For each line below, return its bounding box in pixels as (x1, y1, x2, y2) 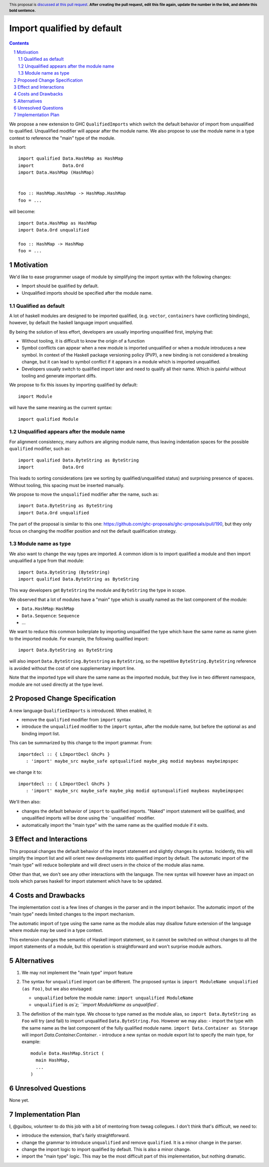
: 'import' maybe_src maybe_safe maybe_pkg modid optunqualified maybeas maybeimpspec (25, 788, 244, 794)
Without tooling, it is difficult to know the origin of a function (21, 338, 145, 344)
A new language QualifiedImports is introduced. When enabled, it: (9, 707, 152, 713)
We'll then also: (9, 799, 41, 805)
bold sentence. (9, 8, 36, 13)
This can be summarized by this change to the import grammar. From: (9, 740, 153, 746)
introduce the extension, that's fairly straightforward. (21, 1133, 130, 1139)
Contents (9, 40, 29, 46)
